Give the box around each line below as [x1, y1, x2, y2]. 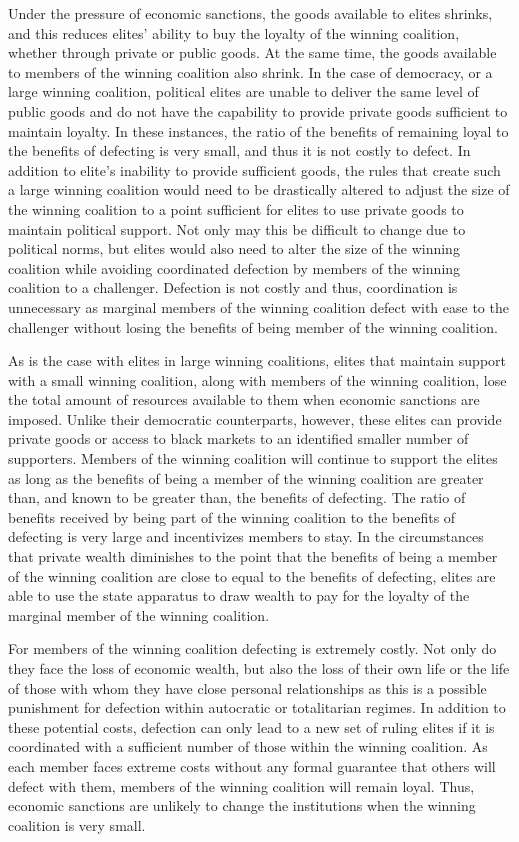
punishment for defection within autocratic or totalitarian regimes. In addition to [8, 697, 506, 718]
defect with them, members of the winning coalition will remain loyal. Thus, [8, 775, 475, 796]
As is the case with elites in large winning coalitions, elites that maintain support [8, 350, 506, 371]
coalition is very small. [8, 814, 146, 835]
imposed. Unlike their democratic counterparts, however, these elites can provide [8, 408, 502, 429]
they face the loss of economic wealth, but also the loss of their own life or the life [8, 658, 510, 678]
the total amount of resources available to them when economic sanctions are [8, 389, 480, 410]
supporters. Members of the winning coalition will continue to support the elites [8, 448, 498, 469]
